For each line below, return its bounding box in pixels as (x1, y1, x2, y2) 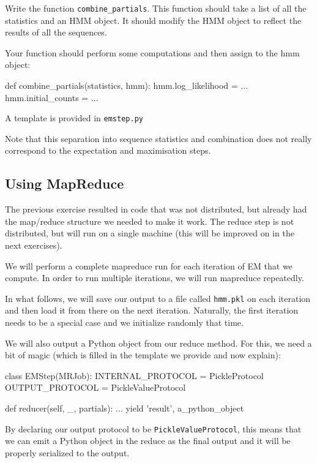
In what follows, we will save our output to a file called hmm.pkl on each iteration (5, 292, 311, 304)
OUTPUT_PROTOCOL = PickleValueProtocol (5, 381, 186, 394)
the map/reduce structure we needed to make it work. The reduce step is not (5, 214, 294, 227)
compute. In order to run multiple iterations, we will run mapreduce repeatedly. (5, 271, 304, 284)
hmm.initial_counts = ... (5, 91, 99, 104)
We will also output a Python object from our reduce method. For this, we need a (5, 336, 312, 349)
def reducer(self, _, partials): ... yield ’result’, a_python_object (5, 402, 244, 415)
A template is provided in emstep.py (5, 111, 143, 124)
